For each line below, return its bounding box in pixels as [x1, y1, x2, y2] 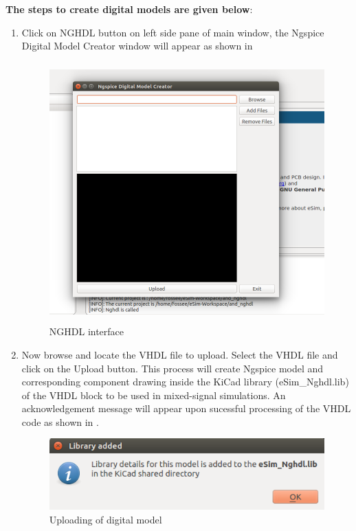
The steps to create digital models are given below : [5, 2, 253, 16]
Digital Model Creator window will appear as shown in [21, 38, 253, 53]
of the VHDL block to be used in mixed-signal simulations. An [21, 387, 286, 402]
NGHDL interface [49, 324, 124, 339]
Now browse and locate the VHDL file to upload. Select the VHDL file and [21, 347, 338, 361]
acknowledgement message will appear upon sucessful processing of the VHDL [21, 401, 351, 416]
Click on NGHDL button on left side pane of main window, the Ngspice [21, 25, 324, 39]
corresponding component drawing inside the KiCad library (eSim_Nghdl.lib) [21, 374, 349, 389]
